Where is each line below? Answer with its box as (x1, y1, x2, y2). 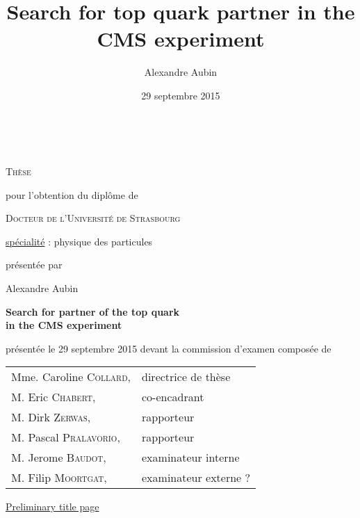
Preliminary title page (6, 499, 99, 514)
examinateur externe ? (142, 469, 251, 486)
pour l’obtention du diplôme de (6, 187, 138, 202)
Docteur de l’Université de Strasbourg (6, 211, 181, 225)
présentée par (6, 257, 63, 272)
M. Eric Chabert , (11, 389, 96, 405)
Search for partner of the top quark (6, 304, 180, 318)
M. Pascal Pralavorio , (11, 429, 120, 446)
